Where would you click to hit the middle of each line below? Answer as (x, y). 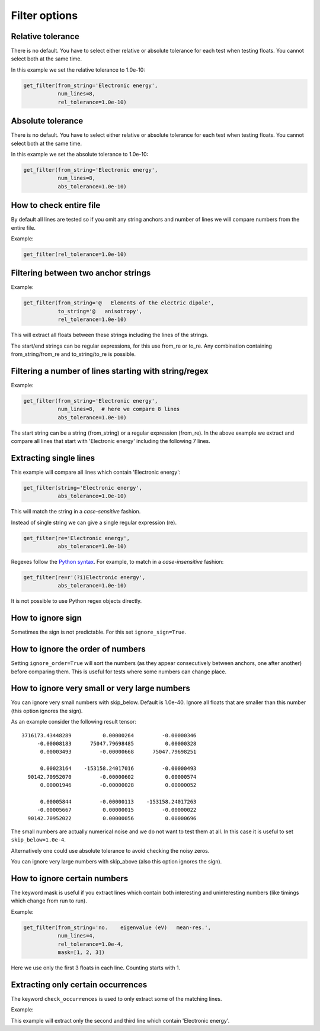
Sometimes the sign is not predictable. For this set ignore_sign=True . (99, 632)
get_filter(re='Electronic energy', (77, 538)
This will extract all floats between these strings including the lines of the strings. (110, 335)
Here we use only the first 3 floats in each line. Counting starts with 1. (96, 968)
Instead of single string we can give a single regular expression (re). (94, 522)
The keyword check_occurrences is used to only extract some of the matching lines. (116, 998)
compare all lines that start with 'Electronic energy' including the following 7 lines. (111, 441)
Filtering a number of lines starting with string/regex (110, 371)
